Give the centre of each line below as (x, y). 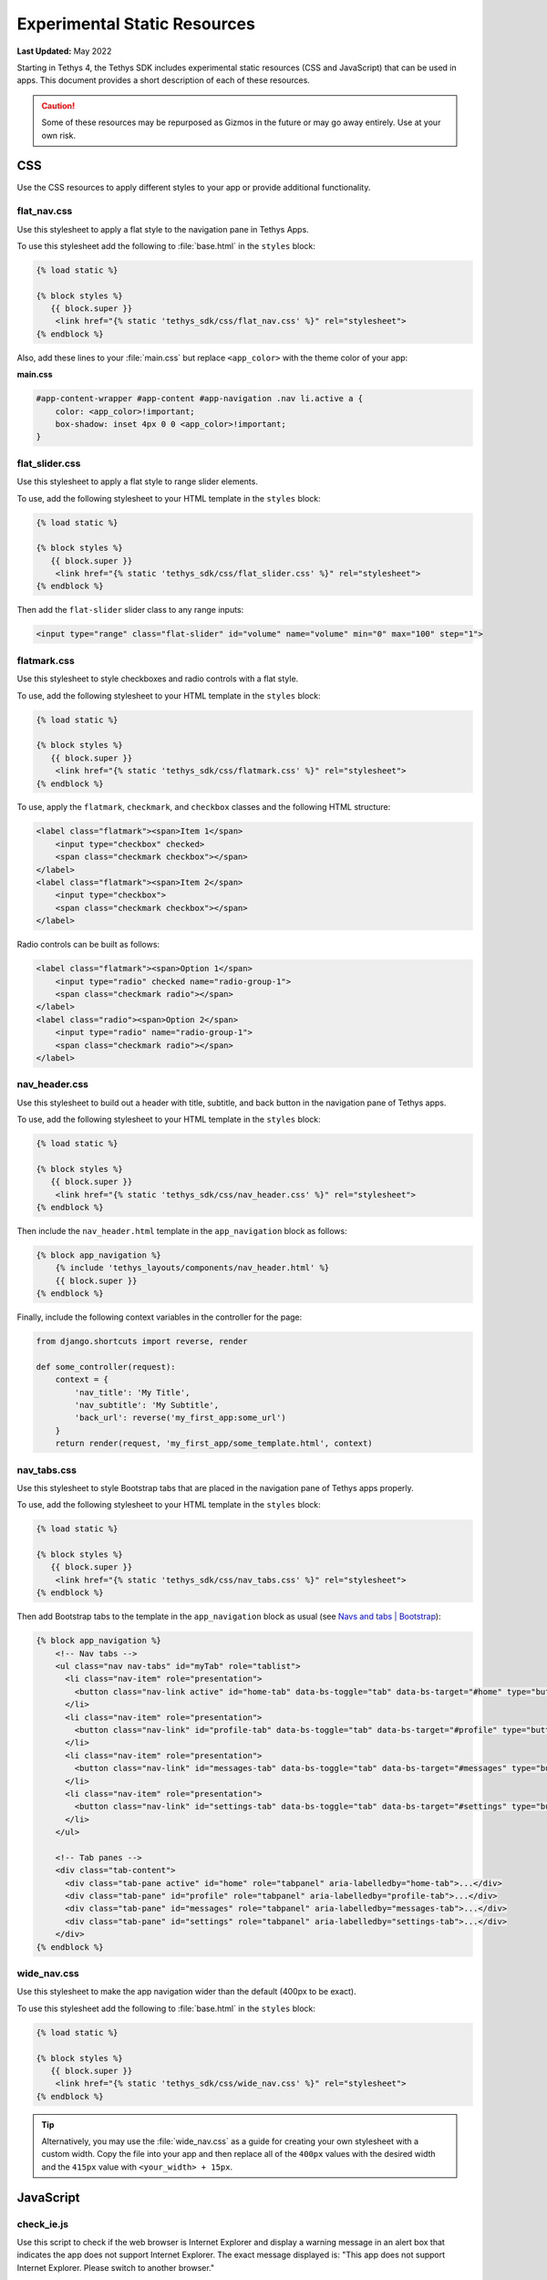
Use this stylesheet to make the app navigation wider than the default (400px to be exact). (186, 1992)
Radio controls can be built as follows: (88, 945)
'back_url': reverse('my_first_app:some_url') (180, 1418)
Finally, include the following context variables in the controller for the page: (160, 1317)
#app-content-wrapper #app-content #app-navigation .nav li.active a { (200, 399)
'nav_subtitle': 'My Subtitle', (146, 1405)
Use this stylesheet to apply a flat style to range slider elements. (138, 482)
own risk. (59, 135)
